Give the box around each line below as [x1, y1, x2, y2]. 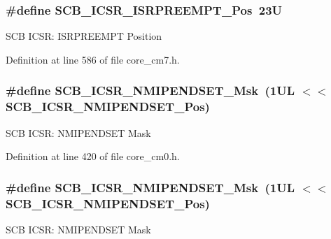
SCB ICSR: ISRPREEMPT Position [6, 29, 162, 43]
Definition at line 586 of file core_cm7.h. [6, 52, 180, 66]
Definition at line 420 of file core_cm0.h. [6, 149, 180, 164]
